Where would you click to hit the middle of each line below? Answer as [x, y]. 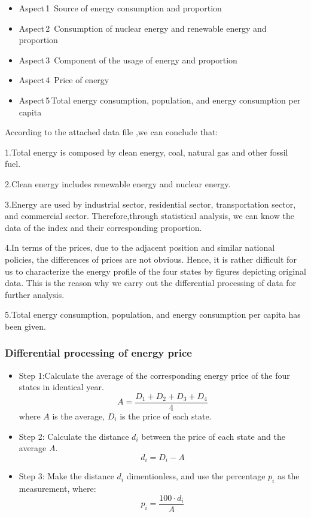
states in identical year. [61, 387]
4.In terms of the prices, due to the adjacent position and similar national [140, 247]
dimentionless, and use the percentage [196, 476]
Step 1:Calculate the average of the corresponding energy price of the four [154, 375]
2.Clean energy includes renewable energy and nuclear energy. [118, 183]
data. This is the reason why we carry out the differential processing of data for [151, 283]
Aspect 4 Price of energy [64, 80]
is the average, [79, 416]
